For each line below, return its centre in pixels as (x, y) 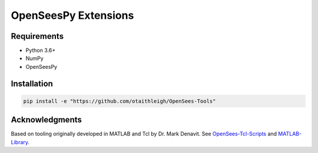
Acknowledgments (47, 120)
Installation (32, 83)
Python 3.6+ (41, 51)
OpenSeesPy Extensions (72, 15)
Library (19, 142)
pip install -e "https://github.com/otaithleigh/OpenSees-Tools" (120, 101)
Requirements (37, 36)
